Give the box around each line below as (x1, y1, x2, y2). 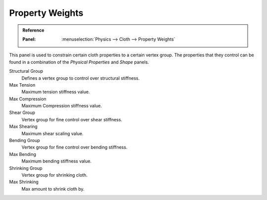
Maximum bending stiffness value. (21, 158, 91, 164)
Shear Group (9, 109, 36, 116)
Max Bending (9, 151, 37, 157)
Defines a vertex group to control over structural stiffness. (21, 75, 140, 81)
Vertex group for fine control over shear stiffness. (21, 116, 123, 122)
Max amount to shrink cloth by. (21, 186, 85, 192)
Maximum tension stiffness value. (21, 89, 90, 95)
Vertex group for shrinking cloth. (21, 172, 88, 178)
